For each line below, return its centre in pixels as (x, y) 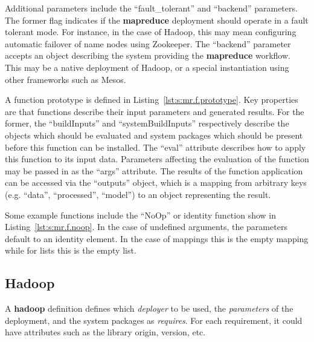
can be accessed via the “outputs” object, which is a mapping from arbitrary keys (156, 183)
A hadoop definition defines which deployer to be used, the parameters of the (149, 308)
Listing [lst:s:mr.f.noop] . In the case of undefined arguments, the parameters (146, 227)
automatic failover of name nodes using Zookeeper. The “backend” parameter (148, 43)
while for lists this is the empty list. (71, 250)
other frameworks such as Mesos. (66, 79)
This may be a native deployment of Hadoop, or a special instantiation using (147, 67)
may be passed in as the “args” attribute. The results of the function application (154, 170)
